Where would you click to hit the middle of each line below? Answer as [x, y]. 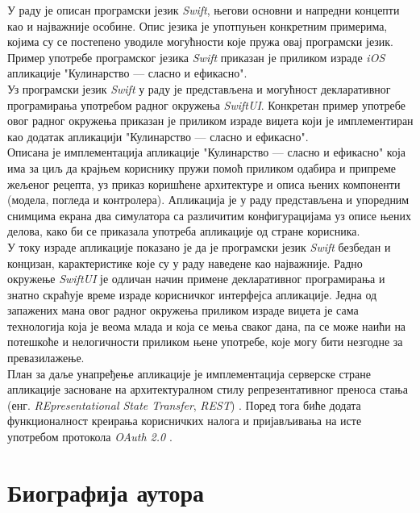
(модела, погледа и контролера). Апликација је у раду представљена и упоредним [208, 200]
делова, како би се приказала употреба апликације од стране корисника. [184, 231]
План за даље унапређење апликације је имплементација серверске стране [189, 373]
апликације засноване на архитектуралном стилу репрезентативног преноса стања [208, 389]
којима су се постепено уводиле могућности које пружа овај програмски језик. [201, 42]
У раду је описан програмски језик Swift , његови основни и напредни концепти [204, 10]
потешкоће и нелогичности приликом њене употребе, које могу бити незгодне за [205, 342]
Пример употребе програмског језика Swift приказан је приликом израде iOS [196, 57]
